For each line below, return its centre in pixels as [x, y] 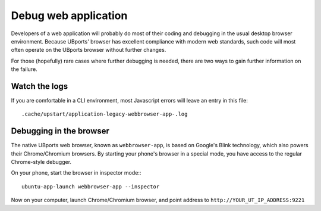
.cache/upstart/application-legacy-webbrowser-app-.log [105, 114]
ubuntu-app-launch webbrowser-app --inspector [91, 187]
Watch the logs [40, 86]
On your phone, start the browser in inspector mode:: [76, 173]
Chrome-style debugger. [41, 162]
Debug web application [69, 15]
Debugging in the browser [60, 131]
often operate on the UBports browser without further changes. [89, 50]
